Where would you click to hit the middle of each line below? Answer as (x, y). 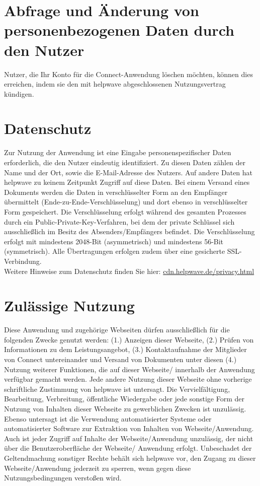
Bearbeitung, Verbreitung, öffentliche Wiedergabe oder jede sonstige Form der (124, 399)
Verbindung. (23, 261)
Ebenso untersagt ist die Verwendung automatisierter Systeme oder (108, 418)
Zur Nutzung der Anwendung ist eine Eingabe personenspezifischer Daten (118, 152)
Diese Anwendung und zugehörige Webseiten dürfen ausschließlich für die (117, 330)
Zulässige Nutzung (69, 305)
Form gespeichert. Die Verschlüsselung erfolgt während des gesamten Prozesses (125, 211)
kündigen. (19, 93)
